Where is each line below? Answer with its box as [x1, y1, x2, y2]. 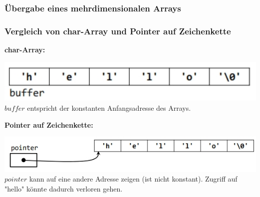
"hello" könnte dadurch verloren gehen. [4, 183, 123, 194]
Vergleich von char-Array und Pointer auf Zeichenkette [4, 24, 231, 37]
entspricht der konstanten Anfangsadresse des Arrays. [27, 103, 191, 113]
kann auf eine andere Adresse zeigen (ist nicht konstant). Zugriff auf [29, 174, 238, 184]
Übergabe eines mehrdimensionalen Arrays [4, 1, 181, 14]
